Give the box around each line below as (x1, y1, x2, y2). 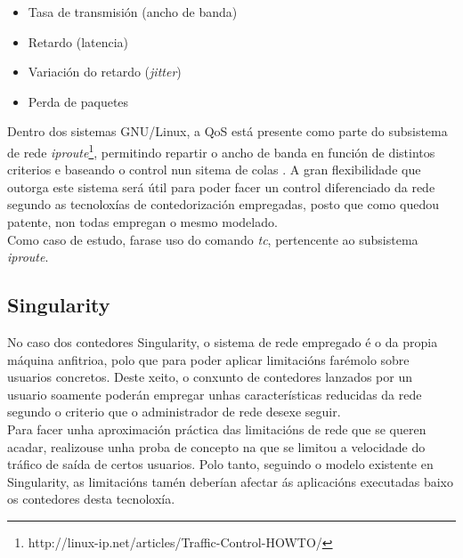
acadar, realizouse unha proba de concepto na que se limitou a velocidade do (7, 437, 426, 456)
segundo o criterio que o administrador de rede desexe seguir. (7, 402, 341, 421)
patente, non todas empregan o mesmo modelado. (7, 213, 278, 230)
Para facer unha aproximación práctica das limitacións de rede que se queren (7, 419, 426, 438)
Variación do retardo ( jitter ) (28, 62, 182, 81)
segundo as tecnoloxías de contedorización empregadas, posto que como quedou (7, 195, 439, 214)
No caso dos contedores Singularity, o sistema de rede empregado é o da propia (7, 332, 438, 351)
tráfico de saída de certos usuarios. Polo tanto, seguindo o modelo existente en (7, 455, 434, 473)
